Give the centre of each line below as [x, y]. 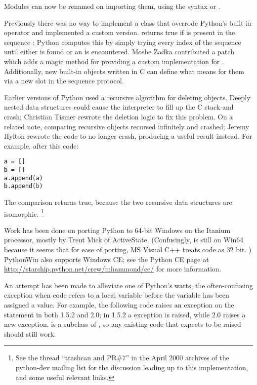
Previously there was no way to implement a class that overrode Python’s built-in [128, 22]
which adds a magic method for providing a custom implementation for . [114, 61]
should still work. [30, 333]
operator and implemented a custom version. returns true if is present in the [120, 32]
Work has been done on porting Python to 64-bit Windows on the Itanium [117, 230]
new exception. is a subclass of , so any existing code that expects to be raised [123, 324]
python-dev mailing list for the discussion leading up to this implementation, [132, 367]
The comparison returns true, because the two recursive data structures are [118, 202]
